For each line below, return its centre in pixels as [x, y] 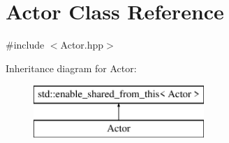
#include [25, 45]
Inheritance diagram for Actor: [71, 68]
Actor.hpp [82, 45]
